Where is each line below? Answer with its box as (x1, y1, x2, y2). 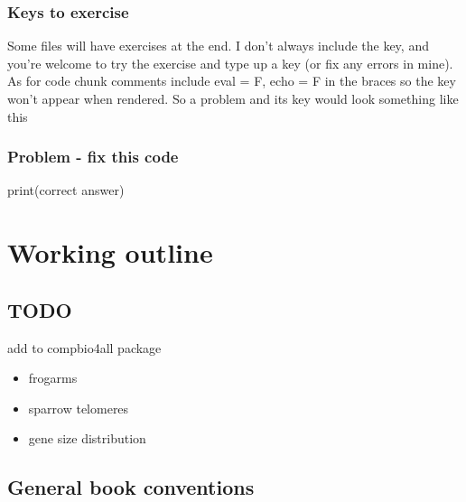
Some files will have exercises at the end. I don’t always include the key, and (7, 36, 429, 55)
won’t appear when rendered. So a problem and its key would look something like (7, 89, 459, 107)
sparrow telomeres (28, 398, 129, 417)
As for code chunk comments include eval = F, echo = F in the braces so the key (7, 71, 456, 90)
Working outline (7, 234, 213, 271)
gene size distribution (28, 429, 146, 448)
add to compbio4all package (7, 338, 162, 357)
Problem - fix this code (7, 145, 179, 168)
